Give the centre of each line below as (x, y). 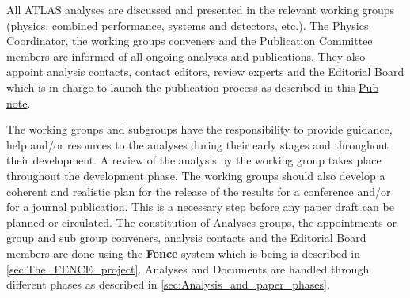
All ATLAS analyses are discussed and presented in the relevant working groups (201, 9)
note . (19, 102)
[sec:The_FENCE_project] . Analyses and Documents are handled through (188, 268)
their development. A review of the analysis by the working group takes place (194, 160)
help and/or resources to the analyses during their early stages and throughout (197, 144)
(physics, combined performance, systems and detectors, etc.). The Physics (188, 25)
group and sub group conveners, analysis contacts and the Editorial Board (186, 238)
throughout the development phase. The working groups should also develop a (196, 175)
